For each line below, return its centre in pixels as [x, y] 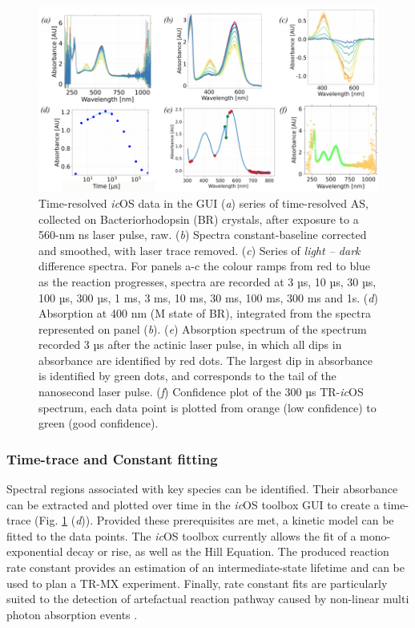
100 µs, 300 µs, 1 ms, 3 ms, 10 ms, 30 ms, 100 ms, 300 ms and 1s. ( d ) [208, 297]
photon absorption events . [72, 614]
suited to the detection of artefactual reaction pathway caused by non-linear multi [208, 599]
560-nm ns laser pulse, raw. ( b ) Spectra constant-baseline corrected [203, 235]
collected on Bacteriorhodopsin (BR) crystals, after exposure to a [199, 219]
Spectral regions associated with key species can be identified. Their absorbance [202, 489]
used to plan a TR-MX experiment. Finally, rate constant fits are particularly [197, 583]
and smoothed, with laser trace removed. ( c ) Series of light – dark [199, 250]
